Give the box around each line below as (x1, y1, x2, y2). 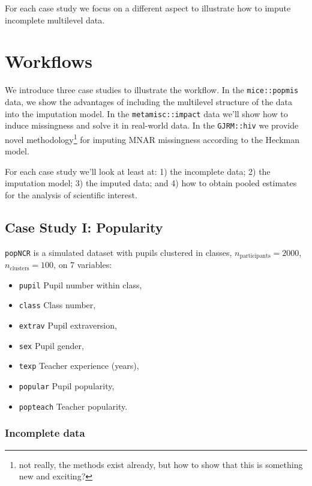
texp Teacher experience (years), (19, 359, 139, 372)
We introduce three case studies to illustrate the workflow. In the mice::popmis (5, 84, 299, 96)
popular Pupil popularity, (19, 380, 115, 392)
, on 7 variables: (53, 258, 112, 271)
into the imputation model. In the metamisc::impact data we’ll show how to (5, 107, 288, 120)
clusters (10, 265, 29, 272)
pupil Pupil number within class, (19, 278, 142, 291)
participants (239, 253, 271, 260)
